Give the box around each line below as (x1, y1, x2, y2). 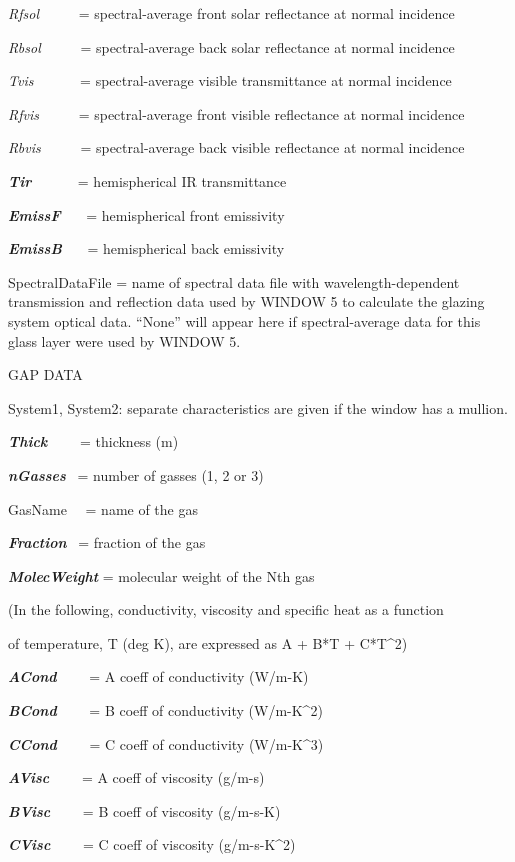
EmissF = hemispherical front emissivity (8, 204, 285, 225)
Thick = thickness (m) (8, 431, 179, 452)
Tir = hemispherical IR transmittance (8, 170, 287, 191)
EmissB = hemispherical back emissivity (8, 238, 285, 259)
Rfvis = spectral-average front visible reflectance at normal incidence (8, 103, 465, 124)
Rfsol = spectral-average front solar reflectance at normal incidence (8, 3, 455, 23)
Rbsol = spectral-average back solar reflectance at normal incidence (8, 36, 455, 57)
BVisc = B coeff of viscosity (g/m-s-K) (8, 800, 281, 821)
